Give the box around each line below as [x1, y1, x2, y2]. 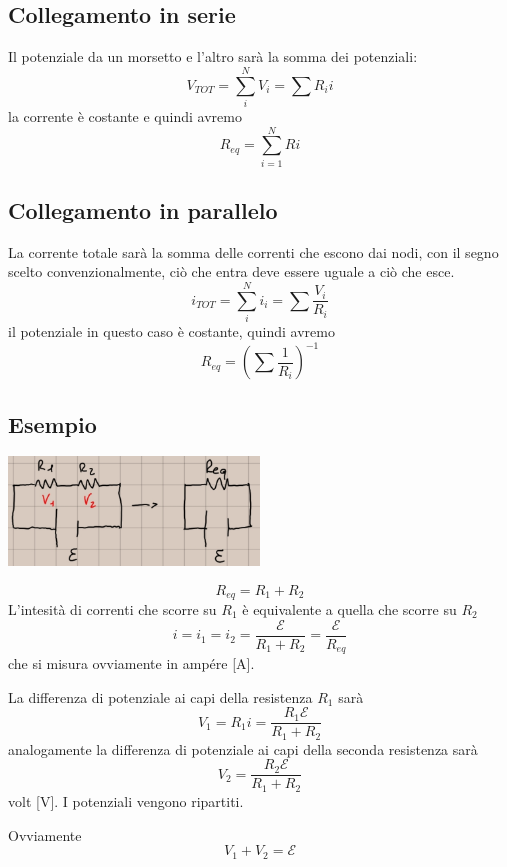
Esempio [8, 408, 97, 439]
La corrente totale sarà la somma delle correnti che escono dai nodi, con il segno [8, 241, 499, 262]
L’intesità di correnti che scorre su [8, 599, 217, 619]
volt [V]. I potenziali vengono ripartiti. [8, 790, 244, 811]
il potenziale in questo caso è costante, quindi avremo [8, 321, 335, 342]
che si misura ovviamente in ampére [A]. [8, 653, 255, 674]
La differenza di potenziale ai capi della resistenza [8, 686, 313, 707]
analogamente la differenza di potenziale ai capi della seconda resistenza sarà [8, 738, 478, 759]
